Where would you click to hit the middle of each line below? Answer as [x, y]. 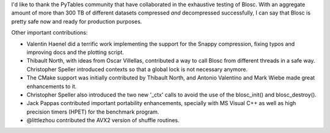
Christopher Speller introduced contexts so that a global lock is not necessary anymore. [137, 69]
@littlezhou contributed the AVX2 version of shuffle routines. [103, 120]
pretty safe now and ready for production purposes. [77, 21]
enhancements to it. [52, 86]
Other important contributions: [50, 33]
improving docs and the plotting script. [75, 52]
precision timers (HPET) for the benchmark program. [93, 112]
